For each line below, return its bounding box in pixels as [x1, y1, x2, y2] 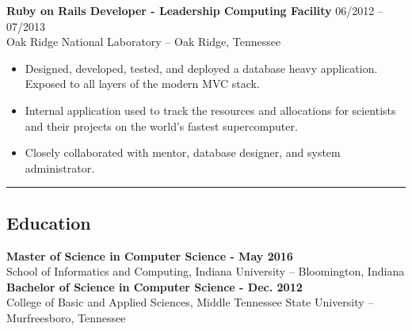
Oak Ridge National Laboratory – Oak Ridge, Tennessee [6, 33, 281, 50]
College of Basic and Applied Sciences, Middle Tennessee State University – [6, 294, 374, 310]
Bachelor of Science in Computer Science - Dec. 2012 [6, 278, 303, 295]
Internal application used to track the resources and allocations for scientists [25, 101, 396, 118]
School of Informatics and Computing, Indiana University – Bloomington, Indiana [6, 263, 405, 280]
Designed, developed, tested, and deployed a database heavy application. [25, 59, 378, 76]
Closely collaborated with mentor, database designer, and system [25, 144, 341, 161]
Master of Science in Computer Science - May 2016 [6, 247, 293, 264]
